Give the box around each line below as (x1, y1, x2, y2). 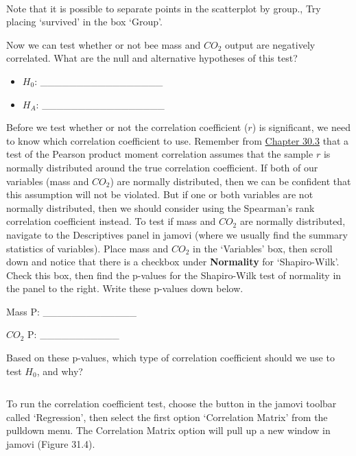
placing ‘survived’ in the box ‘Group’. (6, 14, 163, 29)
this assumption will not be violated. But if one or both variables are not (6, 187, 313, 202)
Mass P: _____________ (6, 304, 137, 318)
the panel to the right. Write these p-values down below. (6, 281, 244, 296)
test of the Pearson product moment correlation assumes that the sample (6, 147, 313, 161)
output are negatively (225, 37, 316, 51)
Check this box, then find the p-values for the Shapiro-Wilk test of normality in (6, 267, 342, 282)
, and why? (36, 363, 83, 378)
